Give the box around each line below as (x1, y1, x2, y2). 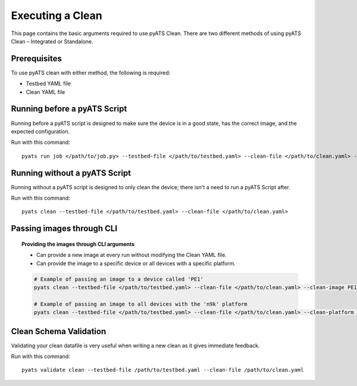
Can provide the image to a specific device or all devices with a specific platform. (36, 259, 236, 267)
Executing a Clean (11, 9, 102, 22)
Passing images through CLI (11, 224, 118, 234)
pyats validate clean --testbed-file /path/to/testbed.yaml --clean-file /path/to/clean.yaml (21, 366, 304, 374)
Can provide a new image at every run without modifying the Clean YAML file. (36, 252, 227, 259)
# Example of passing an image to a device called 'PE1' (33, 275, 203, 283)
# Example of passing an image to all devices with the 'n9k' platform (33, 300, 248, 307)
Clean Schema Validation (11, 326, 107, 336)
